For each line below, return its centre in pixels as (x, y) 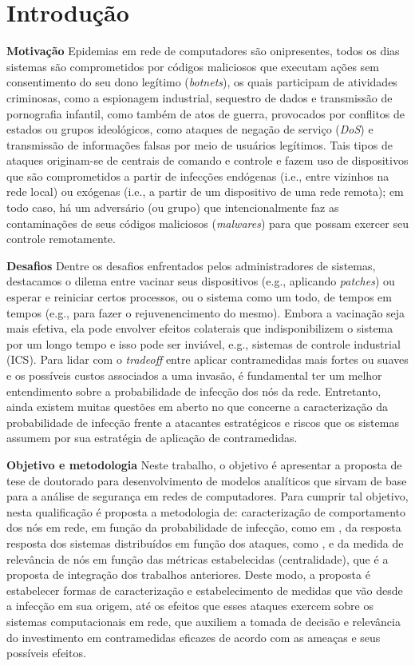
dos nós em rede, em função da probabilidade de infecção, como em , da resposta (204, 527)
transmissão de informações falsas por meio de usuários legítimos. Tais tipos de (200, 144)
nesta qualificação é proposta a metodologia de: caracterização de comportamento (206, 511)
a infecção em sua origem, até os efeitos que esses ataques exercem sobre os (190, 606)
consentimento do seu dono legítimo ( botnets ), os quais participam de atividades (202, 82)
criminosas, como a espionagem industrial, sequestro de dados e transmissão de (200, 97)
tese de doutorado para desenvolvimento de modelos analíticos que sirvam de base (207, 480)
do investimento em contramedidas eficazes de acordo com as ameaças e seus (194, 637)
